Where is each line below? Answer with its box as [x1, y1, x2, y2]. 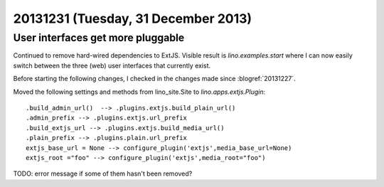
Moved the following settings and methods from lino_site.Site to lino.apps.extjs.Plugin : [13, 87, 266, 96]
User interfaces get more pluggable [13, 31, 185, 44]
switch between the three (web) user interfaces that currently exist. [13, 61, 211, 70]
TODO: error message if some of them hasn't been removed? [13, 169, 193, 178]
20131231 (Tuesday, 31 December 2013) [13, 11, 252, 26]
